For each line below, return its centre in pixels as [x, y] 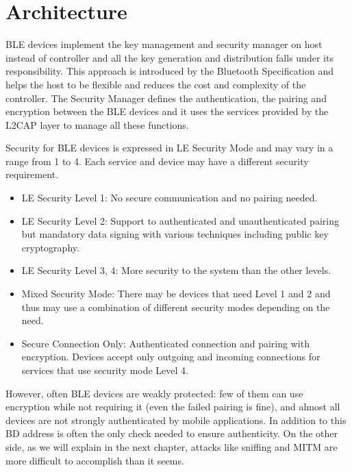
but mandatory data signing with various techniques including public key [175, 234]
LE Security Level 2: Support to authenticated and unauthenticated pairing [180, 220]
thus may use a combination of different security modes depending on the [176, 307]
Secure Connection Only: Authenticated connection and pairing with [165, 343]
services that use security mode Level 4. [105, 370]
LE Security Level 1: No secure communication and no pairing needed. [169, 198]
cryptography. [50, 247]
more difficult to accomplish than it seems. [95, 460]
